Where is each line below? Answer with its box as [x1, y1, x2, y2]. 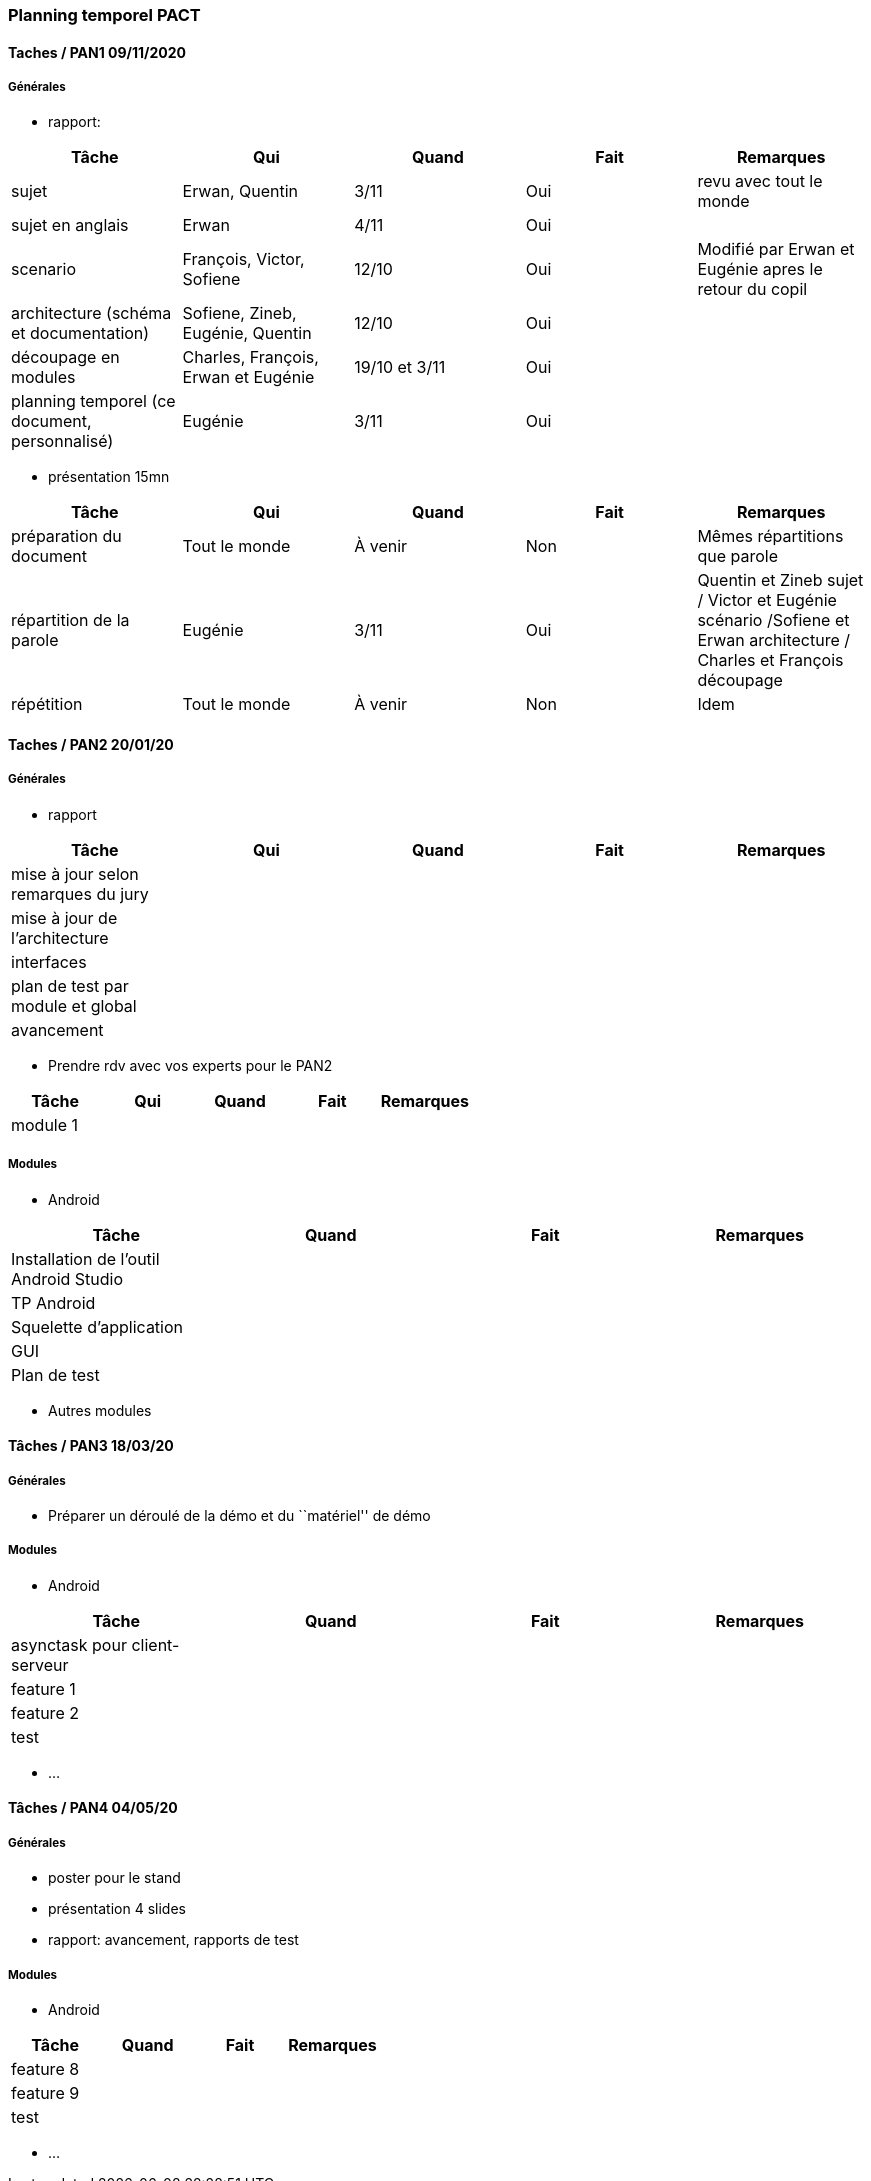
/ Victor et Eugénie [697, 590, 837, 611]
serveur [11, 1654, 69, 1675]
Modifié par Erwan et [697, 239, 855, 260]
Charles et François [697, 650, 844, 671]
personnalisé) [11, 431, 114, 452]
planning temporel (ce [11, 391, 176, 412]
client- [131, 1634, 180, 1655]
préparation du [11, 526, 122, 547]
